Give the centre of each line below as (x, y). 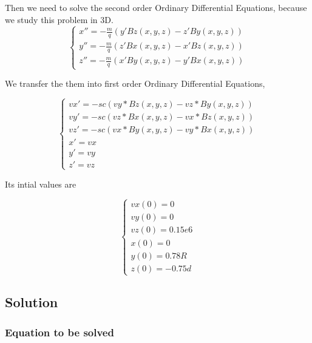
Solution (32, 302)
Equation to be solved (59, 332)
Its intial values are (41, 184)
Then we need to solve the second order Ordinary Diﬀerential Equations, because (156, 7)
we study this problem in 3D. (59, 19)
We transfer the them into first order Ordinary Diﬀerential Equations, (135, 83)
